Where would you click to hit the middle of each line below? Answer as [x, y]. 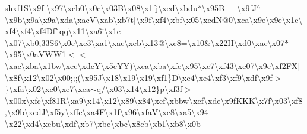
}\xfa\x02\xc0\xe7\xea [48, 89]
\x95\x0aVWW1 [36, 54]
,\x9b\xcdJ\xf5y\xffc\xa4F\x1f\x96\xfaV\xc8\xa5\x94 [107, 112]
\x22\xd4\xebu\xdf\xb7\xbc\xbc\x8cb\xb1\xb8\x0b [103, 123]
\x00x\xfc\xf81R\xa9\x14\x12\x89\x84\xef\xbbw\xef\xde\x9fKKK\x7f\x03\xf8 [154, 100]
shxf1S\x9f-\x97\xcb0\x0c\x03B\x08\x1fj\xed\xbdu [101, 8]
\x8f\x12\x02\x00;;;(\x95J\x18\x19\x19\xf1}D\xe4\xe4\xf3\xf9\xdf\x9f [139, 77]
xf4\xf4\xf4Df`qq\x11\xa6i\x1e [63, 31]
